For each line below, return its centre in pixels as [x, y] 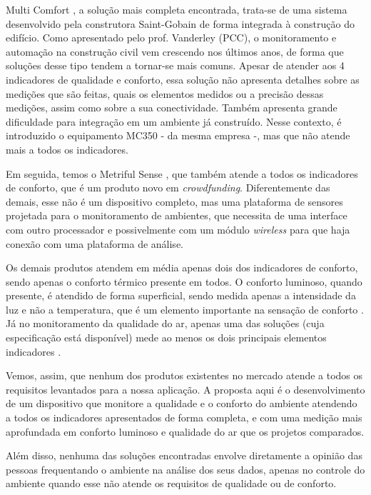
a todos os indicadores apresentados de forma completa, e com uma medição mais [184, 417]
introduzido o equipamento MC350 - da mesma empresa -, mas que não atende [178, 135]
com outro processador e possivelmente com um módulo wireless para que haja [178, 229]
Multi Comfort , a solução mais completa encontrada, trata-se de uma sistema [177, 9]
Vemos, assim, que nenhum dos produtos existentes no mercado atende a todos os [184, 375]
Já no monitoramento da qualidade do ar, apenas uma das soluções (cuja [165, 323]
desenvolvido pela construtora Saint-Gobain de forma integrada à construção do [181, 23]
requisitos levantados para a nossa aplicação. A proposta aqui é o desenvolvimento [185, 389]
